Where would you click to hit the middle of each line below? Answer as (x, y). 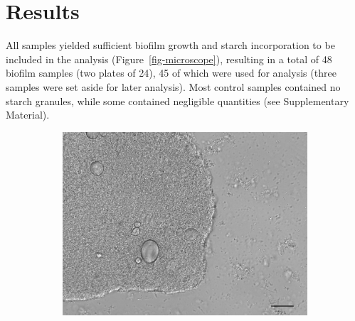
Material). (28, 115)
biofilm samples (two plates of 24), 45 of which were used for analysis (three (171, 73)
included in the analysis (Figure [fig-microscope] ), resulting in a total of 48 (169, 59)
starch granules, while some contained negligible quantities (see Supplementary (177, 100)
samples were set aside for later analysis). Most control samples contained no (173, 86)
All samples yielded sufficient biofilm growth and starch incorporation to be (170, 45)
